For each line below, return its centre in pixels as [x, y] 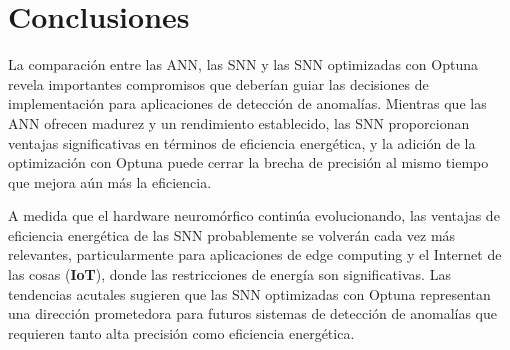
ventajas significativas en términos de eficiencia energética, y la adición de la [242, 142]
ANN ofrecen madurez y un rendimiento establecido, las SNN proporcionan [239, 122]
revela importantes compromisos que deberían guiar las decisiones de [218, 83]
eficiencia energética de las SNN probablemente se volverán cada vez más [232, 234]
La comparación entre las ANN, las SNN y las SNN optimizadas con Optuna [243, 64]
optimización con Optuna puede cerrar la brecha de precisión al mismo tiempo [248, 162]
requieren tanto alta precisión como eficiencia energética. [181, 332]
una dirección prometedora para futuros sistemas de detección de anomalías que [253, 313]
